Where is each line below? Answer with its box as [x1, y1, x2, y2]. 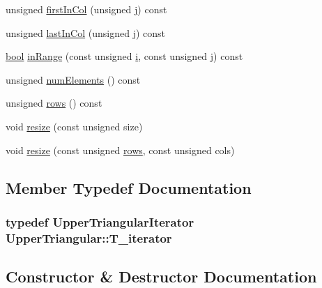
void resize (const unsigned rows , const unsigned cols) [6, 142, 235, 157]
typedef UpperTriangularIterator [6, 213, 194, 230]
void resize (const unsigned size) [6, 119, 143, 133]
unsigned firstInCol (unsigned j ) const [6, 2, 167, 16]
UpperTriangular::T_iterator [6, 229, 172, 246]
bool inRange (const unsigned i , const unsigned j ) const [6, 49, 243, 63]
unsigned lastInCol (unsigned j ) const [6, 25, 166, 40]
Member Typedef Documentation [6, 176, 252, 198]
